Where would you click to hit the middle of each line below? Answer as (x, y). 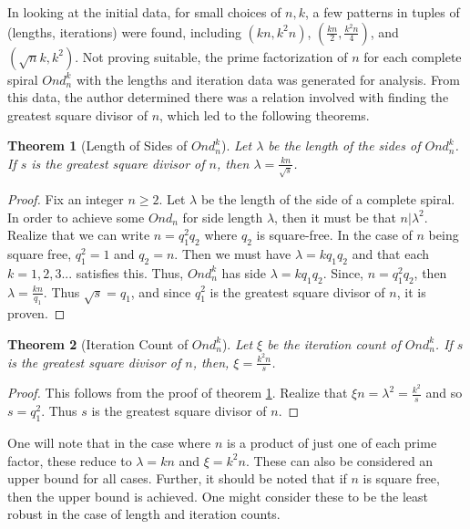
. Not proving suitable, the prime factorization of (211, 56)
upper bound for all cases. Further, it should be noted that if (177, 478)
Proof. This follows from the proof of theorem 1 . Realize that (178, 393)
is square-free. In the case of (334, 235)
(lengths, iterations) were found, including (124, 31)
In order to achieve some (76, 217)
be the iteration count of (334, 343)
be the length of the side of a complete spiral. (328, 198)
